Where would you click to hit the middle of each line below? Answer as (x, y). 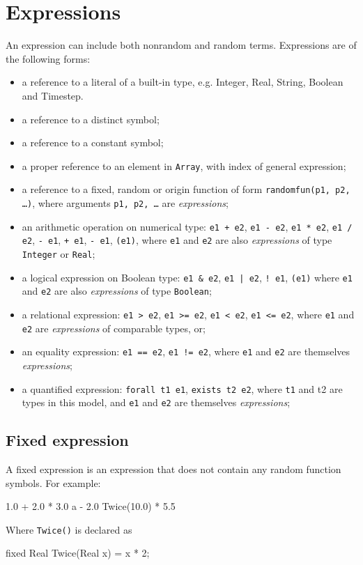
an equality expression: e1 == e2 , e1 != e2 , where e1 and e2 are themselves (186, 351)
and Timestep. (53, 95)
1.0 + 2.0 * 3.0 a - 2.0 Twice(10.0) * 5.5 (91, 506)
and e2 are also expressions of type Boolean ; (117, 291)
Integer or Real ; (59, 253)
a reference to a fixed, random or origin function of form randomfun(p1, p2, (186, 189)
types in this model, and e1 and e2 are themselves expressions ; (156, 402)
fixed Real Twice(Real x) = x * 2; (78, 553)
